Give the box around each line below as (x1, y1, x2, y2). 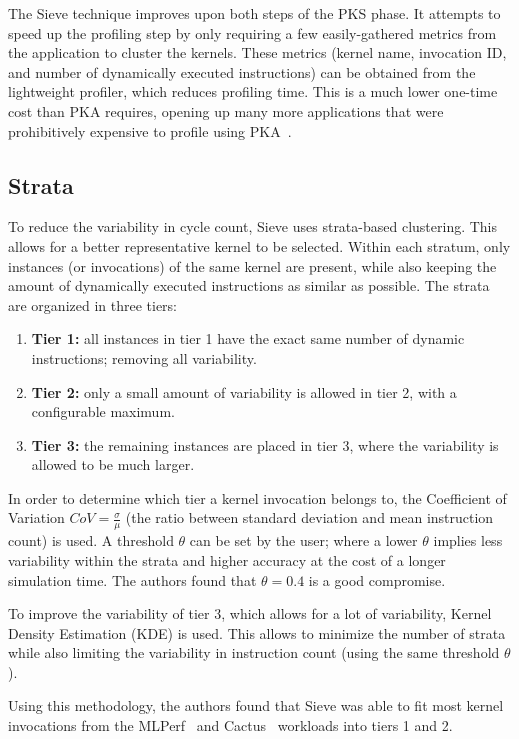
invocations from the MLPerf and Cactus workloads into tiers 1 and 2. (8, 715, 453, 736)
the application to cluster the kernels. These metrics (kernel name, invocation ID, (8, 42, 507, 63)
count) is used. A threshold (8, 530, 174, 551)
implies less (433, 530, 503, 551)
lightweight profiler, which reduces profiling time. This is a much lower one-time (8, 81, 498, 102)
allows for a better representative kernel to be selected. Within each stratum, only (8, 235, 511, 256)
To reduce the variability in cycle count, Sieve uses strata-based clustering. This (8, 216, 498, 237)
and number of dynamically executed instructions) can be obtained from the (8, 61, 476, 82)
